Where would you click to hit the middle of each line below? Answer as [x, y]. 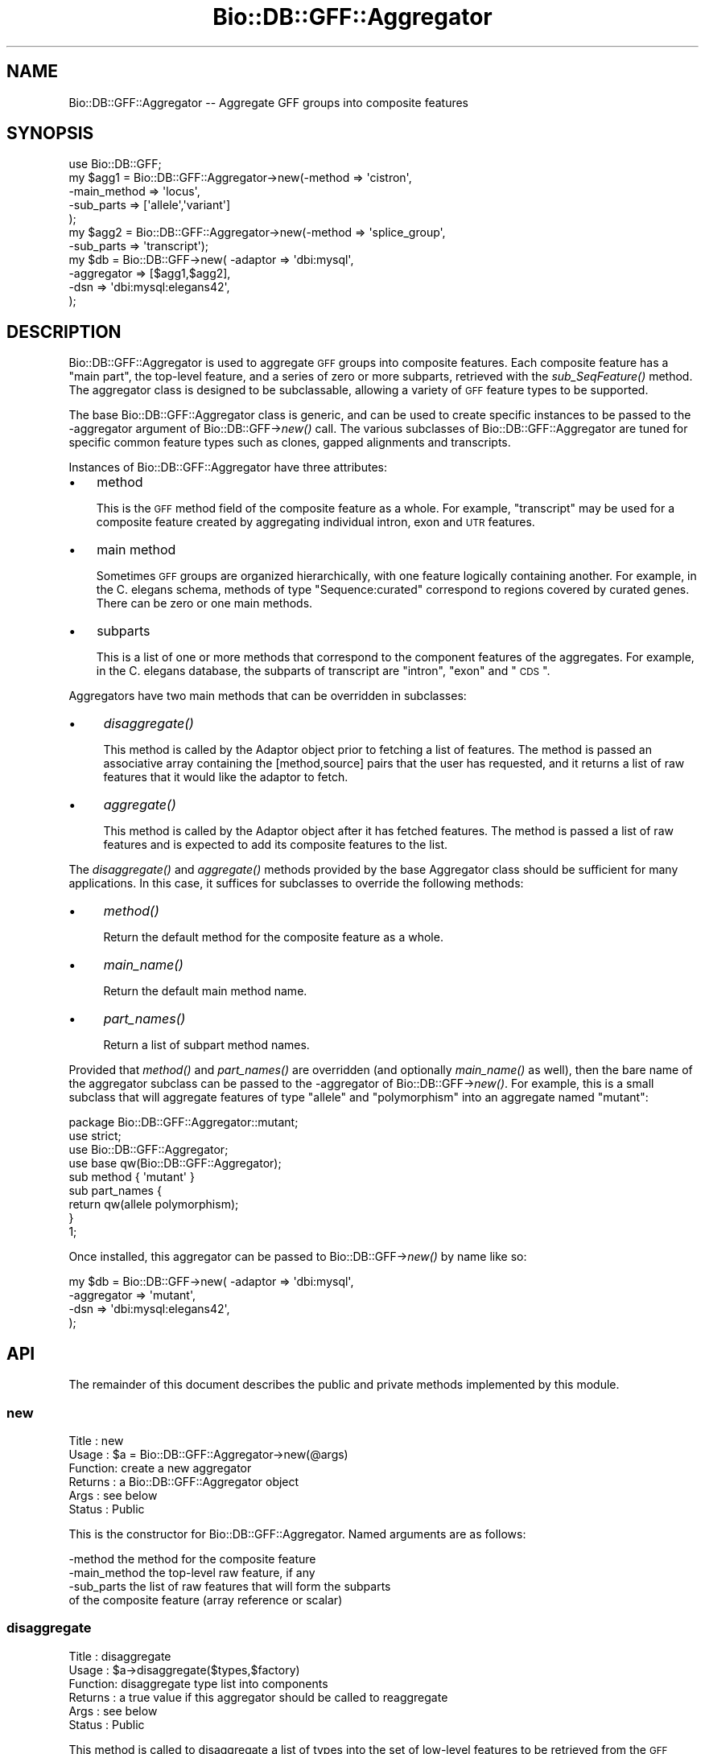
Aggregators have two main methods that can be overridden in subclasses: [268, 696]
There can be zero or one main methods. [204, 603]
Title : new [96, 1440]
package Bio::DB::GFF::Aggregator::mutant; [183, 1122]
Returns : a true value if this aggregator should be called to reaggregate [258, 1697]
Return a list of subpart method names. [206, 1045]
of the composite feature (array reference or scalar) [206, 1600]
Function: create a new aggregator [160, 1468]
